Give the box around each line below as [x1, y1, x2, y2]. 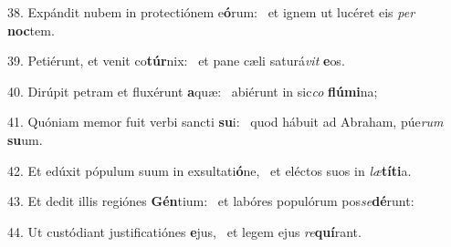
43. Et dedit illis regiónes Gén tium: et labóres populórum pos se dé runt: [7, 191, 414, 211]
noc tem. [7, 20, 55, 39]
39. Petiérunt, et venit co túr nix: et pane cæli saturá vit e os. [7, 51, 345, 70]
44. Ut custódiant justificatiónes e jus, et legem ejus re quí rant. [7, 221, 362, 241]
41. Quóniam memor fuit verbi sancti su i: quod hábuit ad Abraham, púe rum [7, 112, 444, 131]
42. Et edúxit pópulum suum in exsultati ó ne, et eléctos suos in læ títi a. [7, 160, 412, 180]
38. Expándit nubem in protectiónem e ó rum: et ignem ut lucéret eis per [7, 3, 415, 21]
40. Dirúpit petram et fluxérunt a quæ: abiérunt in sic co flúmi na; [7, 81, 378, 100]
